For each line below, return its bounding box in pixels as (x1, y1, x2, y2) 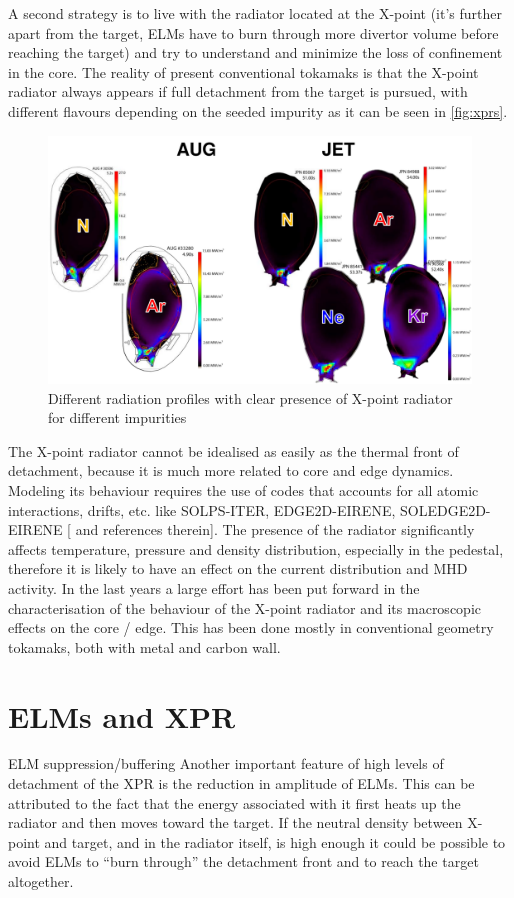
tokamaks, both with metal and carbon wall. (8, 636, 281, 657)
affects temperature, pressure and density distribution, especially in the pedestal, (8, 538, 504, 559)
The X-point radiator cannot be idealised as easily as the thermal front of (8, 440, 459, 461)
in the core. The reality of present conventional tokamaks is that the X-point (8, 61, 479, 82)
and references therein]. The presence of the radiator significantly (75, 519, 475, 540)
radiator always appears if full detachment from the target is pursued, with (8, 81, 468, 102)
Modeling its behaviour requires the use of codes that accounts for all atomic (8, 479, 479, 500)
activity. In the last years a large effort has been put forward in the (8, 577, 420, 598)
